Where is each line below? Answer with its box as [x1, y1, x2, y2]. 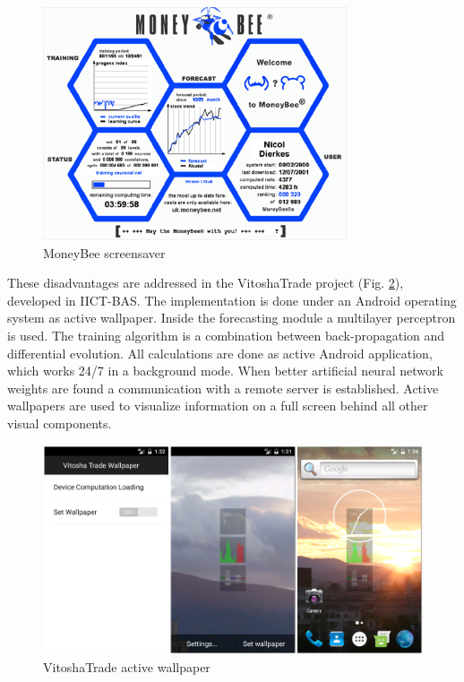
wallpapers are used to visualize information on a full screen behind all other [7, 396, 428, 415]
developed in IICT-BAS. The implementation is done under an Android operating [7, 290, 457, 309]
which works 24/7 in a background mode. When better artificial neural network [7, 361, 443, 380]
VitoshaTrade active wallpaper [43, 657, 211, 676]
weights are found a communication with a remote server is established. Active [7, 378, 439, 397]
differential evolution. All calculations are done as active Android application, [7, 343, 433, 362]
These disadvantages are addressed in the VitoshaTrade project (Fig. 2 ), [7, 273, 404, 292]
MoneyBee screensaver [43, 243, 166, 262]
